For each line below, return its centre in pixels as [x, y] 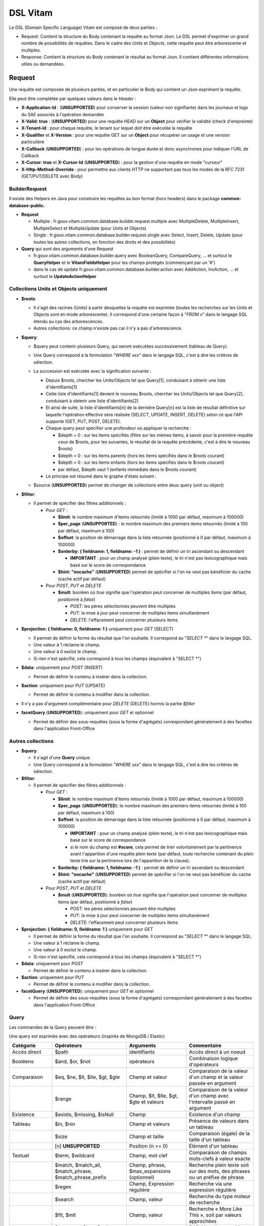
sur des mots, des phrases [220, 1171]
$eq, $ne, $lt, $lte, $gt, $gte [87, 1077]
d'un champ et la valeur [216, 1077]
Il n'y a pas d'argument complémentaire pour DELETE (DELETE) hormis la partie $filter [108, 703]
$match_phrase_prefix [80, 1177]
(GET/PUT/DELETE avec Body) [52, 176]
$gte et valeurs [146, 1102]
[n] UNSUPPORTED [77, 1146]
